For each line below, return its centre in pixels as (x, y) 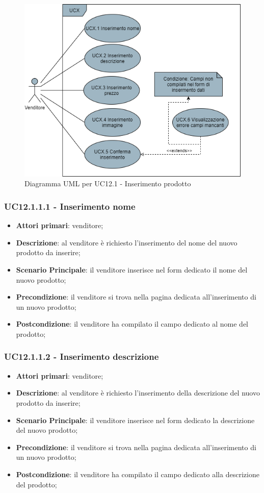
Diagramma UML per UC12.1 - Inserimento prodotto (108, 183)
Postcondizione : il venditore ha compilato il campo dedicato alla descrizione (138, 474)
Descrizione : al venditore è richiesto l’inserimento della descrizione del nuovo (138, 393)
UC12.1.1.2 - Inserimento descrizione (82, 356)
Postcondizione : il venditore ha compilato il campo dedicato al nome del (132, 324)
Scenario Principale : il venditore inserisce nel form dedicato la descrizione (135, 420)
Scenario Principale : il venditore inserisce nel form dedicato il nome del (132, 269)
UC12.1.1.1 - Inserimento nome (70, 206)
